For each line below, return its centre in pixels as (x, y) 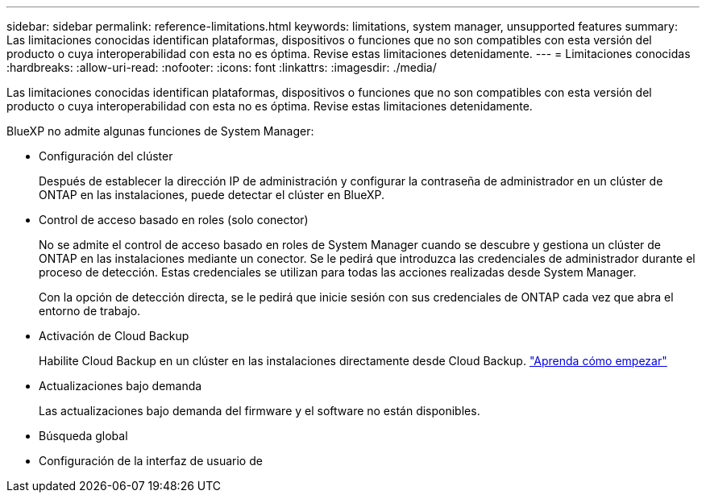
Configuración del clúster (106, 156)
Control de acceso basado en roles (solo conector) (174, 220)
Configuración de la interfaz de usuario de (151, 461)
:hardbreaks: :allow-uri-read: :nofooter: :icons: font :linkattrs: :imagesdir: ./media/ (222, 67)
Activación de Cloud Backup (114, 336)
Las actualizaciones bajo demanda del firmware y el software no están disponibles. (260, 411)
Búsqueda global (83, 436)
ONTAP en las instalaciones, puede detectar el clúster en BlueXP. (212, 195)
